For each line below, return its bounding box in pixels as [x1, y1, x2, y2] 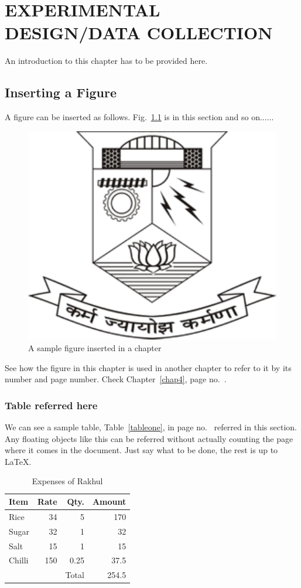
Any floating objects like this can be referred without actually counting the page [5, 432, 293, 444]
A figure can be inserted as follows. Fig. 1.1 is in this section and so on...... [5, 111, 274, 123]
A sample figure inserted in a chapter [28, 342, 162, 354]
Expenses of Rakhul [32, 475, 103, 487]
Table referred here [5, 397, 98, 412]
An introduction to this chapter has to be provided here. [5, 55, 208, 67]
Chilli [9, 554, 29, 566]
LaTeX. [5, 455, 32, 467]
